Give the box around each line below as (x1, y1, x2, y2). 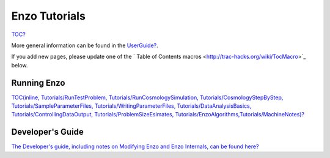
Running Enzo (11, 77, 65, 88)
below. (11, 61, 28, 69)
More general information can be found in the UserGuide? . (11, 42, 158, 49)
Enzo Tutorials (11, 9, 86, 23)
